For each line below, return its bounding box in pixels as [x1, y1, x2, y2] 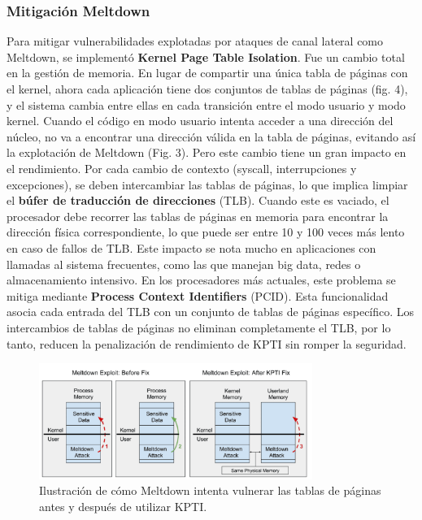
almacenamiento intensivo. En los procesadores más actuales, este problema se [7, 271, 396, 288]
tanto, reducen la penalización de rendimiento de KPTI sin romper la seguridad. [7, 335, 407, 352]
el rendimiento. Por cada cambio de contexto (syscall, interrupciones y [7, 159, 357, 176]
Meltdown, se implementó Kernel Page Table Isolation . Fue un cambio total [7, 48, 405, 65]
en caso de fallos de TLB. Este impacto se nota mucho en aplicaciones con [7, 239, 376, 256]
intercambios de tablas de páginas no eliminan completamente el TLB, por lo [7, 318, 391, 336]
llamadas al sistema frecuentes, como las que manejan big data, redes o [7, 255, 361, 272]
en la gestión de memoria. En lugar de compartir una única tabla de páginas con [7, 64, 408, 81]
